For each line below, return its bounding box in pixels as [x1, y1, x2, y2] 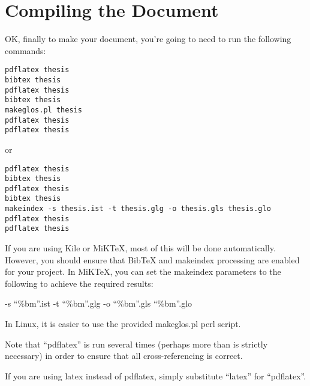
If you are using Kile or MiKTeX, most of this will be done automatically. [5, 242, 276, 254]
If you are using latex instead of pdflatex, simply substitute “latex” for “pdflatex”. [5, 369, 306, 382]
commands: [5, 44, 46, 57]
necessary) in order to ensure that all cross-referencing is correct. [5, 349, 243, 362]
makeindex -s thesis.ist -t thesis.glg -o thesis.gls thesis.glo [5, 204, 271, 213]
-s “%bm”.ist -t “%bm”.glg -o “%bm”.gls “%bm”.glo [5, 297, 192, 310]
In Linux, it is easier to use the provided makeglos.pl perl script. [5, 317, 241, 330]
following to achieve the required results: [5, 277, 154, 289]
